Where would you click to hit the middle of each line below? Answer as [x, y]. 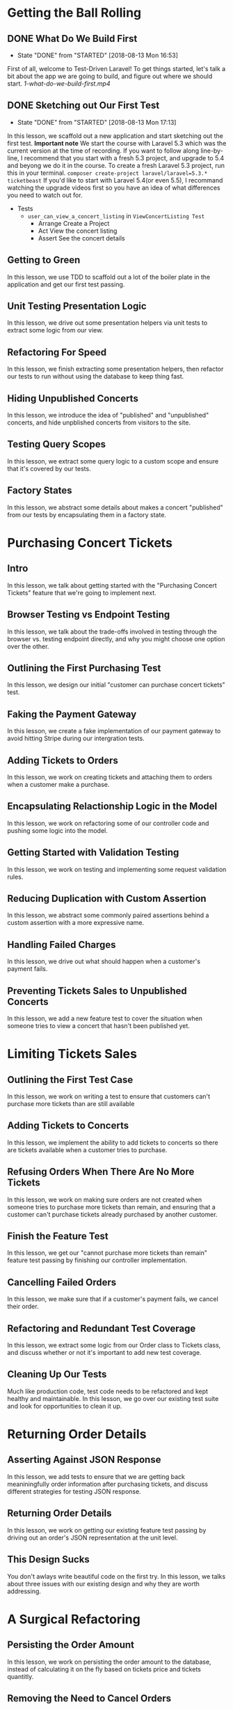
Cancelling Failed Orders [62, 1282]
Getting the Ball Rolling [74, 13]
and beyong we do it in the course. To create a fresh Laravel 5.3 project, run [116, 165]
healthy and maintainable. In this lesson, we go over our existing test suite [113, 1398]
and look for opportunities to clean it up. [65, 1406]
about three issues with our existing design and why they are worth [104, 1584]
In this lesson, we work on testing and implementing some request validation [117, 869]
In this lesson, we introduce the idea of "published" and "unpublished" [108, 415]
